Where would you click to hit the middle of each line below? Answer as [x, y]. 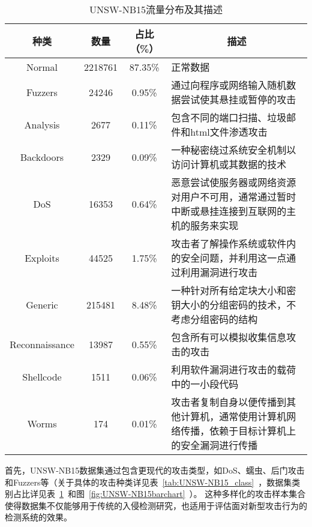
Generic [42, 304]
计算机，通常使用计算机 [234, 416]
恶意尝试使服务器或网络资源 [234, 182]
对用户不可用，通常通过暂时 [234, 197]
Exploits [42, 257]
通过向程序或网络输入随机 [229, 85]
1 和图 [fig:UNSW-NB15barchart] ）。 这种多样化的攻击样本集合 [183, 494]
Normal [42, 67]
